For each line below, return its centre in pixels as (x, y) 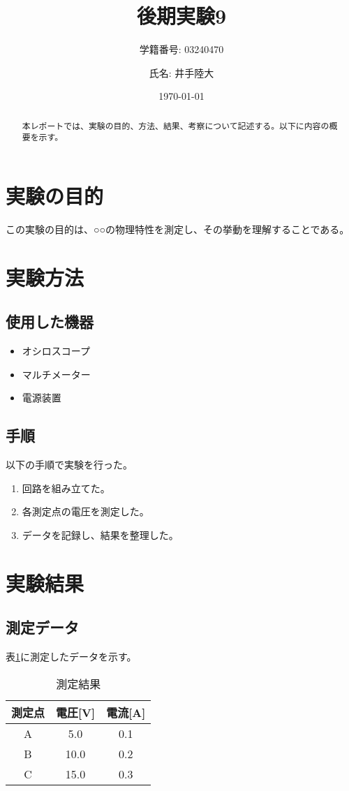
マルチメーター (56, 374)
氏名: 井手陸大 (181, 72)
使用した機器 (50, 321)
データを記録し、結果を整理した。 (100, 534)
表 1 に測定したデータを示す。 (71, 657)
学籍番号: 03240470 (181, 49)
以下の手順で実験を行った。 (69, 465)
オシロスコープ (56, 351)
